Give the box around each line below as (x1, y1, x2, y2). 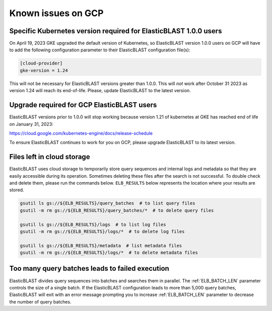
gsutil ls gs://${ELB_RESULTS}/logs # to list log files (20, 221, 166, 227)
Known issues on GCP (9, 8, 104, 19)
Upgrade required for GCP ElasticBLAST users (9, 101, 157, 109)
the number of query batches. (9, 298, 72, 304)
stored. (9, 187, 25, 193)
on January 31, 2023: (9, 121, 54, 127)
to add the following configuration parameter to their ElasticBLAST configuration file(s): (9, 47, 190, 53)
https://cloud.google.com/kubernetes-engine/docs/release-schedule (9, 130, 153, 136)
